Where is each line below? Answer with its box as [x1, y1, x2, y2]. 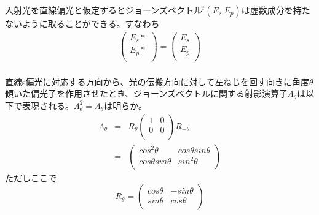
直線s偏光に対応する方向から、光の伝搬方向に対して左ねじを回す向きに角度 [5, 75, 310, 88]
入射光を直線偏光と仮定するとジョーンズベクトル [5, 4, 203, 16]
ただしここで [5, 171, 57, 184]
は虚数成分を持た [241, 4, 310, 16]
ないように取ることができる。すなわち [5, 17, 160, 29]
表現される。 [22, 99, 74, 111]
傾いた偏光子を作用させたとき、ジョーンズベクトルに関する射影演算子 [5, 87, 288, 100]
